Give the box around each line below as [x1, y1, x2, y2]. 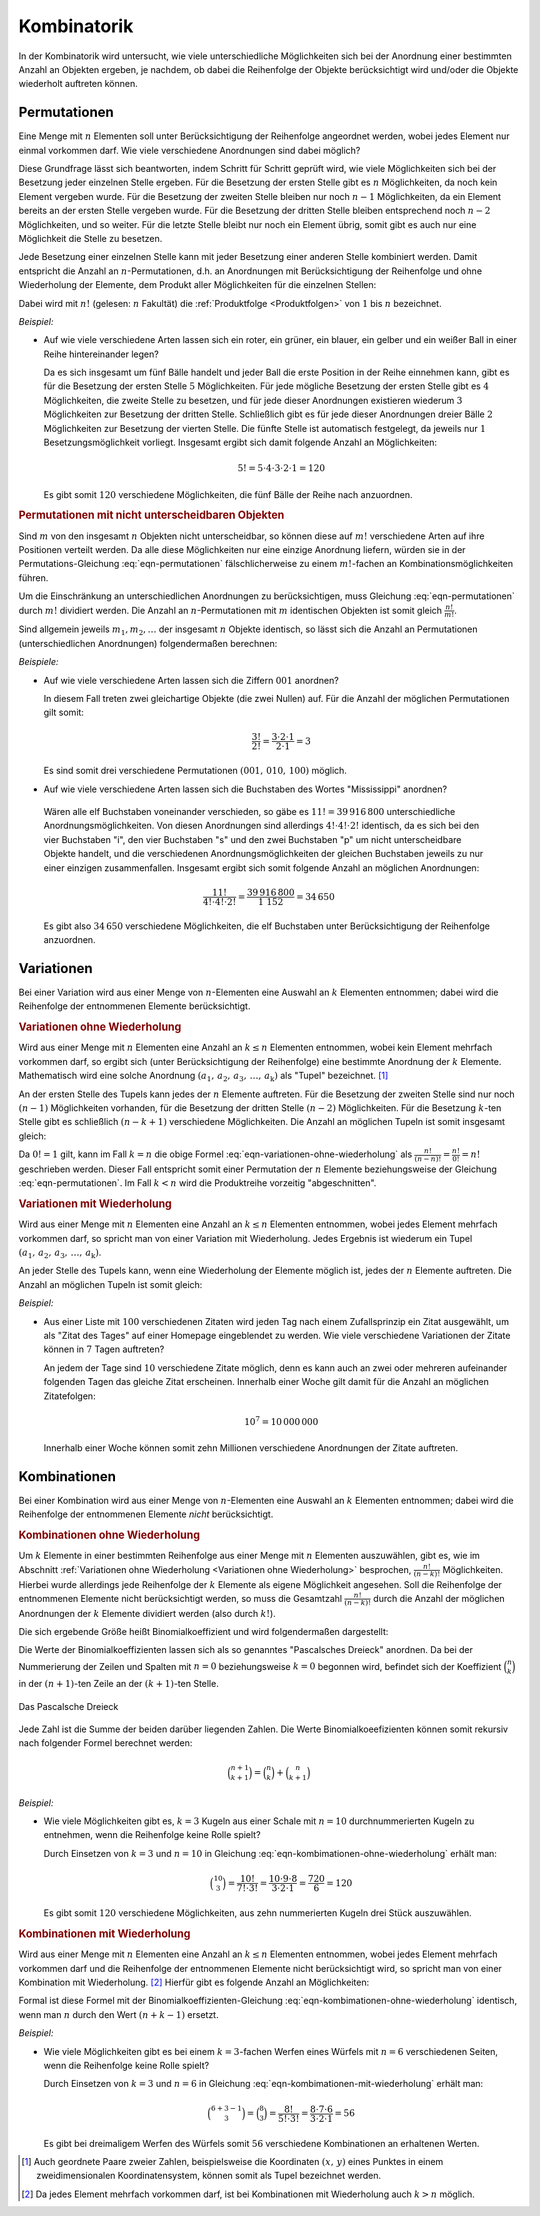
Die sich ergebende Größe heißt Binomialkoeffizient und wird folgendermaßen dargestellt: [18, 1626, 389, 1637]
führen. [18, 571, 49, 584]
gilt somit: [43, 706, 85, 719]
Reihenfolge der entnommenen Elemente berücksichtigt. [18, 1000, 251, 1012]
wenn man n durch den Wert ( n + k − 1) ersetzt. [18, 2008, 219, 2020]
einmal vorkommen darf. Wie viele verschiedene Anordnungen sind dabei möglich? [18, 144, 361, 156]
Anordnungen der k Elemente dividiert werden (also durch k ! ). [18, 1607, 277, 1619]
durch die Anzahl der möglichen [373, 1592, 505, 1604]
